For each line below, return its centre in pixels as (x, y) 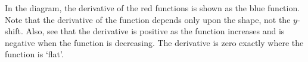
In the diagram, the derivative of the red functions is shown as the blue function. (153, 8)
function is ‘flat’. (34, 54)
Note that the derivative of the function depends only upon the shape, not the (148, 19)
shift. (14, 31)
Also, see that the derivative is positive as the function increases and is (155, 31)
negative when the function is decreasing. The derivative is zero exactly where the (154, 42)
